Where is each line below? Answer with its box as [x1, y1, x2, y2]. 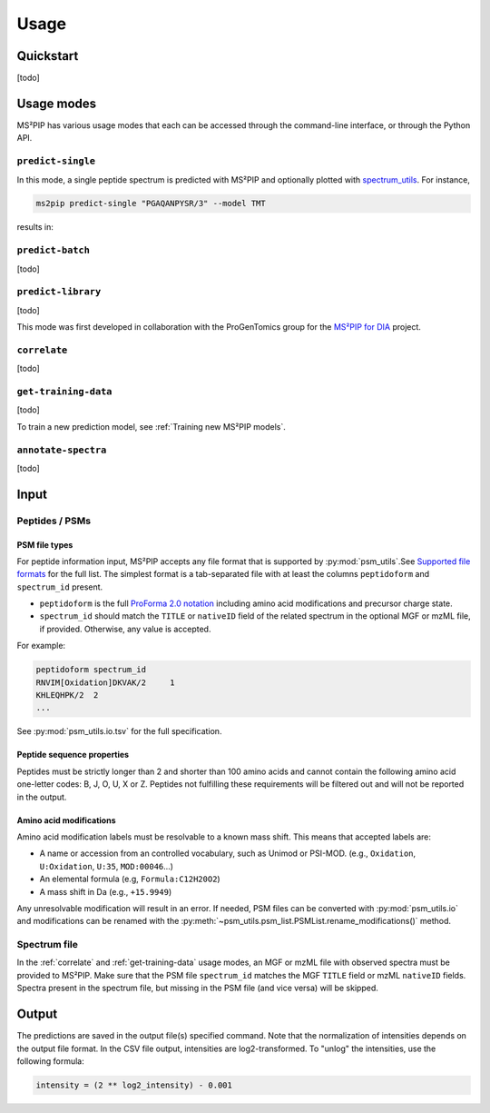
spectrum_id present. [16, 581, 103, 592]
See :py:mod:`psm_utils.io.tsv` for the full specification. [16, 726, 222, 737]
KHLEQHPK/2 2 [35, 691, 99, 701]
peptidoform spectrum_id [35, 664, 147, 675]
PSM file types [16, 539, 73, 550]
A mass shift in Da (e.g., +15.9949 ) [39, 886, 172, 897]
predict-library [16, 286, 102, 298]
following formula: [16, 1055, 85, 1067]
